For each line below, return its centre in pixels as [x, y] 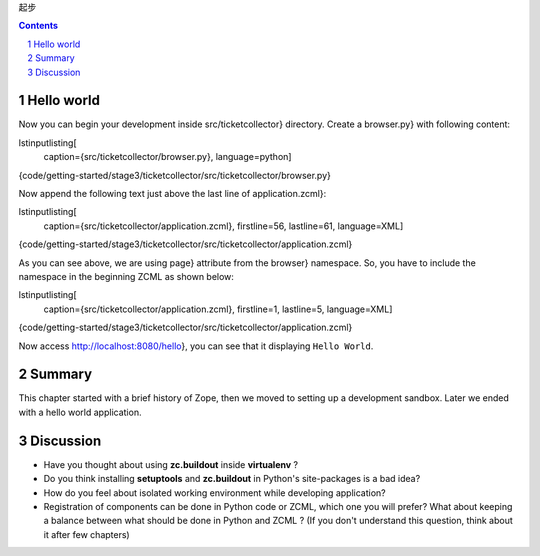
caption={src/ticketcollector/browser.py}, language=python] [167, 157]
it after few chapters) [86, 534]
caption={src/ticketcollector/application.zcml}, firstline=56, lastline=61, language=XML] [223, 226]
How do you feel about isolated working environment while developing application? [214, 492]
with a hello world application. [80, 412]
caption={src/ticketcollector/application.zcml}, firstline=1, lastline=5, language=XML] [218, 309]
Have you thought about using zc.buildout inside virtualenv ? [171, 464]
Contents [38, 26]
